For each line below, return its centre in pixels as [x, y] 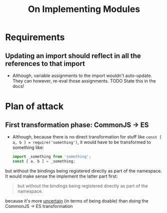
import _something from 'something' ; [52, 156]
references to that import [45, 63]
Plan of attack [34, 106]
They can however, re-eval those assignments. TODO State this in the [84, 81]
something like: [28, 147]
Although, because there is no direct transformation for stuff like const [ [87, 137]
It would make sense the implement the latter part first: [62, 176]
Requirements [35, 37]
